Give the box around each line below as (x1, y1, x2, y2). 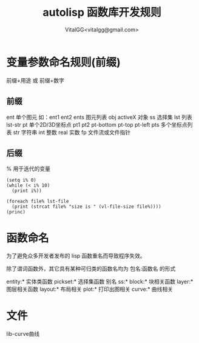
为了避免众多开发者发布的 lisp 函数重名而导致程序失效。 (6, 252, 146, 259)
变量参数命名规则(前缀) (6, 55, 121, 69)
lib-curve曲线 (6, 330, 40, 338)
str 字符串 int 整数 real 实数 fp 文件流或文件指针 (13, 128, 131, 136)
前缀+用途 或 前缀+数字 (6, 76, 65, 84)
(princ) (6, 209, 26, 215)
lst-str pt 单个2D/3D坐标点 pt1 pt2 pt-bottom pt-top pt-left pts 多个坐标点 (6, 121, 188, 128)
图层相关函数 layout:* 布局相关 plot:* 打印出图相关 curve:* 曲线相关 (6, 285, 174, 293)
